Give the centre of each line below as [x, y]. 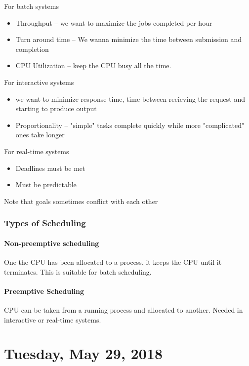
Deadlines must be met [50, 168]
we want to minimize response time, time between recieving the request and [130, 99]
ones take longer [40, 135]
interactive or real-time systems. [53, 319]
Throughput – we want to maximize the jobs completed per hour [114, 22]
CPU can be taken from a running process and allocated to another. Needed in [124, 309]
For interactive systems [39, 82]
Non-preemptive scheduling [52, 243]
